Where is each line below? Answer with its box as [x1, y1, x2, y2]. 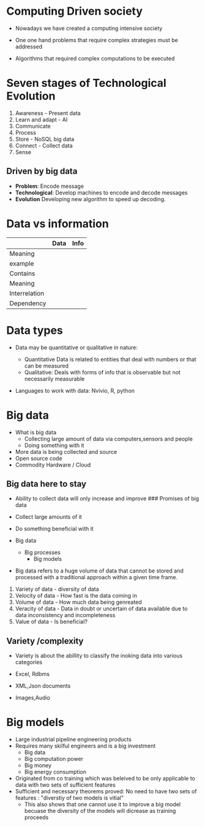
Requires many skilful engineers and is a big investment [15, 742, 156, 750]
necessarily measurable [24, 375, 85, 382]
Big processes [24, 549, 61, 556]
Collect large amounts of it [15, 513, 83, 521]
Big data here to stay [6, 478, 87, 489]
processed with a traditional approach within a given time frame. [15, 574, 178, 581]
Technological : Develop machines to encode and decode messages [15, 188, 188, 196]
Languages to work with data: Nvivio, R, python [15, 387, 135, 394]
